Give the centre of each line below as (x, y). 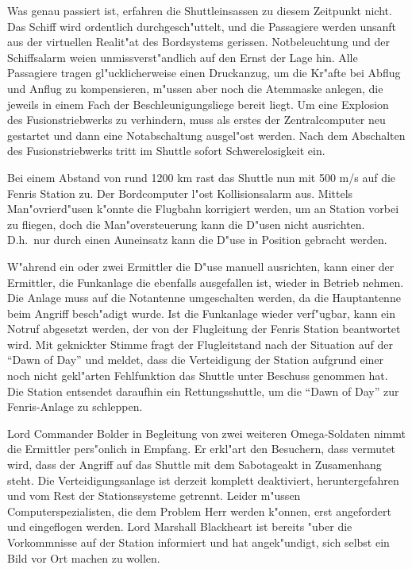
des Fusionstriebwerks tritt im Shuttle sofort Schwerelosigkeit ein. (166, 151)
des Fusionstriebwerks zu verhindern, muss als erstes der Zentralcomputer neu (196, 120)
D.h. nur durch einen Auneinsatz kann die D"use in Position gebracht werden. (197, 240)
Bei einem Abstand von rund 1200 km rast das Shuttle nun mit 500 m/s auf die (202, 177)
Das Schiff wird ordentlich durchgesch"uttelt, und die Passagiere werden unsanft (202, 26)
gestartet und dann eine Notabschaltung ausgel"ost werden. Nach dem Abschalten (206, 135)
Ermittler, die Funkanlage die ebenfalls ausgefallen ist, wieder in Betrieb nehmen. (206, 282)
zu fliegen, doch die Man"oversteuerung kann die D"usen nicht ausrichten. (186, 224)
